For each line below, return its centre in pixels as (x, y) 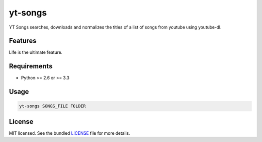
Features (23, 41)
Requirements (31, 66)
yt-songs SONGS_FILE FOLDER (52, 106)
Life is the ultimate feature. (36, 52)
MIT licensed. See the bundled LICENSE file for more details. (70, 133)
